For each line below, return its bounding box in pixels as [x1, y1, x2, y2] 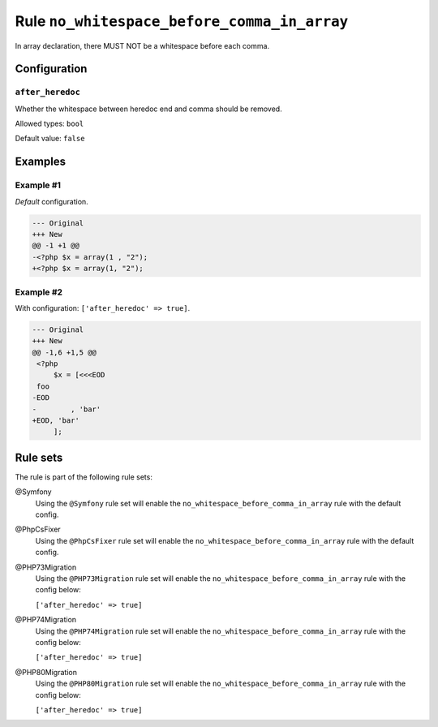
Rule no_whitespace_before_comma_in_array [15, 12, 349, 30]
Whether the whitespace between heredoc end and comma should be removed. [15, 104, 283, 114]
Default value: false [15, 134, 85, 144]
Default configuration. [15, 196, 88, 206]
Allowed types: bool [15, 118, 84, 129]
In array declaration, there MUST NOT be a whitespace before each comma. [15, 41, 270, 50]
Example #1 [15, 179, 61, 191]
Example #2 [15, 286, 63, 298]
